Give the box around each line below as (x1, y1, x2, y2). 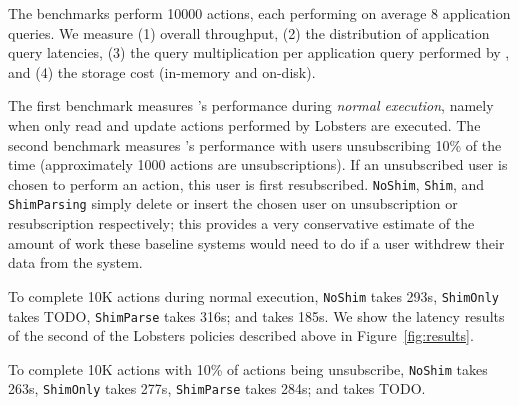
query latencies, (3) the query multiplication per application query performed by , (8, 42, 510, 63)
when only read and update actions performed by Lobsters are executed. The (8, 114, 481, 135)
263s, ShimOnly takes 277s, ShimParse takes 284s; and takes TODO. (8, 378, 426, 399)
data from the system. (8, 252, 143, 273)
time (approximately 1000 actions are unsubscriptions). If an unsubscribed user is (8, 154, 508, 175)
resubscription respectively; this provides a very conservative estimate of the (8, 213, 475, 234)
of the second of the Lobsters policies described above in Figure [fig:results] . (8, 325, 474, 346)
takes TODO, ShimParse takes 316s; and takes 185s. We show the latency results (8, 305, 505, 326)
